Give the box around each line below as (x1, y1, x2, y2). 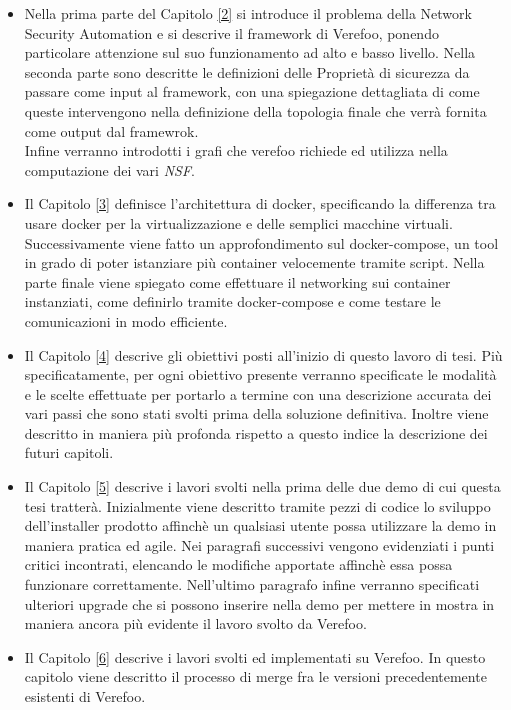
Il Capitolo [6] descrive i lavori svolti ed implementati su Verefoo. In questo (24, 646, 486, 667)
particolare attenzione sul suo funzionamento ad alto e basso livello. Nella (24, 42, 476, 63)
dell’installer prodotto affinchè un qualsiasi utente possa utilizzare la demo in (24, 515, 497, 536)
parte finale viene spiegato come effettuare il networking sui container (24, 271, 451, 292)
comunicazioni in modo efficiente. (24, 310, 228, 331)
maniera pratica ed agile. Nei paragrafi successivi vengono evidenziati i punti (24, 534, 495, 555)
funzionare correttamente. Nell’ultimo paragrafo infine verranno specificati (24, 574, 480, 595)
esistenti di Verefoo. (24, 686, 146, 706)
